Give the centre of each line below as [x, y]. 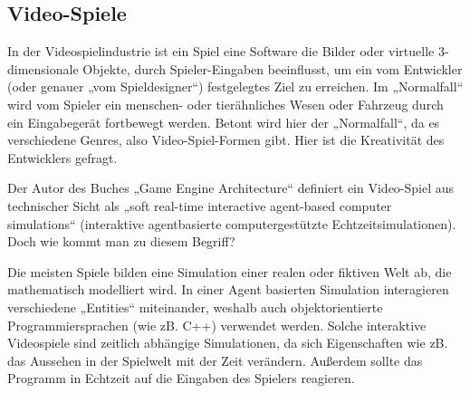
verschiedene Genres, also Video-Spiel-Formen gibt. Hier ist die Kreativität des [226, 140]
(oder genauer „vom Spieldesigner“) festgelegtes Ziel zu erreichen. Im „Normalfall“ [235, 86]
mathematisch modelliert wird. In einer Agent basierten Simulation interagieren [228, 289]
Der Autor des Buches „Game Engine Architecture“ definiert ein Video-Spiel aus [231, 188]
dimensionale [43, 68]
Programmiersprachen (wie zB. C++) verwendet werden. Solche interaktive [217, 325]
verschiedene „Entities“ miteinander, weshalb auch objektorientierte [195, 307]
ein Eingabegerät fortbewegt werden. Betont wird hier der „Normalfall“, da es [224, 122]
